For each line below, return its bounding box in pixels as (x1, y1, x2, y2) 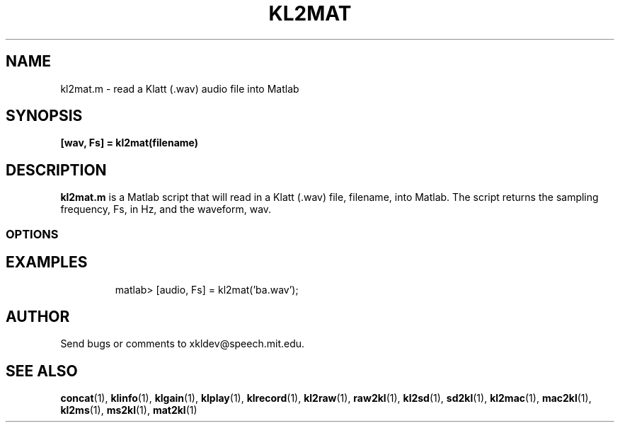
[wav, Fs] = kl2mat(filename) (60, 137, 199, 149)
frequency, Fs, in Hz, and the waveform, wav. (60, 203, 272, 216)
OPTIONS (6, 226, 59, 241)
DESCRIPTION (6, 161, 107, 179)
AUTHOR (6, 307, 70, 325)
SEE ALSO (6, 362, 78, 380)
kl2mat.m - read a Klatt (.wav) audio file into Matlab (60, 82, 299, 95)
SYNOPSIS (6, 107, 83, 125)
